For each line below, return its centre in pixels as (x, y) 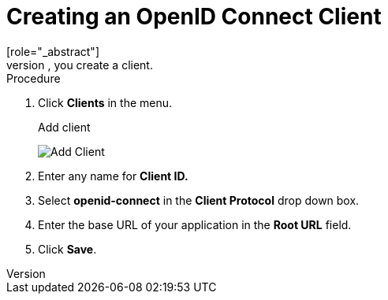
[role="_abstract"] (53, 51)
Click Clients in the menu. (105, 102)
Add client (64, 127)
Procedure (34, 78)
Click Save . (67, 249)
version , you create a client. (80, 65)
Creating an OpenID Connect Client (194, 17)
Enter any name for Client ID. (113, 176)
